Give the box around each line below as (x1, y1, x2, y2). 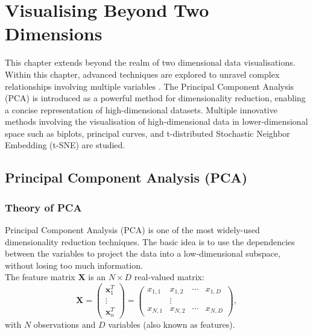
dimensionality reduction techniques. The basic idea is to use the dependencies (5, 235, 295, 248)
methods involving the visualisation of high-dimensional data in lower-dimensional (5, 115, 308, 128)
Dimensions (5, 21, 103, 46)
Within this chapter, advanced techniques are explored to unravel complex (5, 67, 280, 80)
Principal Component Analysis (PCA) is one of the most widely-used (5, 224, 260, 236)
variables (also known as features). (108, 318, 235, 330)
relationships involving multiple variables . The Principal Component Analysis (5, 80, 294, 92)
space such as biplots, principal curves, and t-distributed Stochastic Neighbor (5, 127, 290, 139)
